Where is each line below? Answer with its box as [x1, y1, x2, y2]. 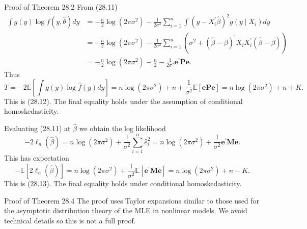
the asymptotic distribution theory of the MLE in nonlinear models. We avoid [4, 205, 247, 216]
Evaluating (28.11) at [4, 123, 71, 134]
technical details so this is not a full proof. [4, 215, 136, 225]
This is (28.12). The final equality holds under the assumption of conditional [4, 95, 243, 106]
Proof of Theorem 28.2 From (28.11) [4, 2, 118, 12]
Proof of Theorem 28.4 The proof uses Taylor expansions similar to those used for [4, 195, 260, 206]
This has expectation [4, 152, 69, 163]
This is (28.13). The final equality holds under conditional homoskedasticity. [4, 177, 242, 188]
